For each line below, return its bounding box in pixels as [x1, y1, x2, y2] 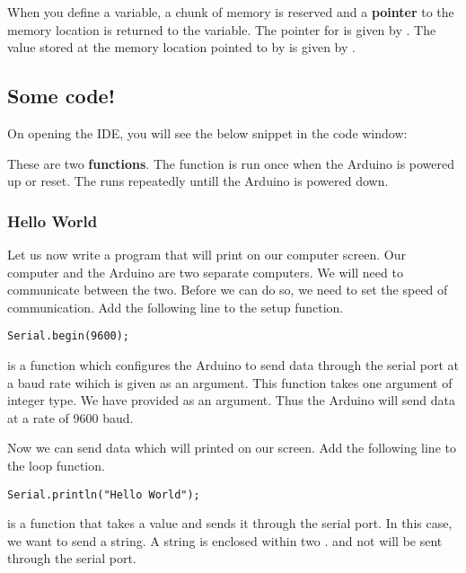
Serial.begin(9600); [7, 330, 130, 343]
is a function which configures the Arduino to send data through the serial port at [7, 356, 459, 375]
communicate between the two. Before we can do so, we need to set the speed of [7, 280, 448, 299]
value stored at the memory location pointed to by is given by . [7, 38, 356, 57]
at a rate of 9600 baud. [7, 408, 134, 427]
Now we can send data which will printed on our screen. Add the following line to [7, 438, 456, 457]
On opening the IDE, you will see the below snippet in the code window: [7, 123, 408, 142]
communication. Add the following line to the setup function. [7, 297, 344, 316]
